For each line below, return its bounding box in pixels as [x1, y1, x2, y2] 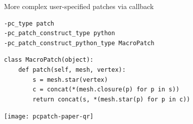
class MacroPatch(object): [4, 56, 93, 64]
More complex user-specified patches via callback [4, 1, 154, 11]
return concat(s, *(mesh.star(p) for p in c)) [32, 95, 190, 103]
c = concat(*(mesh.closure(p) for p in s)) [32, 86, 179, 93]
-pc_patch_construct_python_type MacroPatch [4, 39, 154, 47]
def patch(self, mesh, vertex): [18, 66, 126, 73]
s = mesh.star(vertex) [32, 76, 108, 83]
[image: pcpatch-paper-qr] [4, 113, 93, 120]
